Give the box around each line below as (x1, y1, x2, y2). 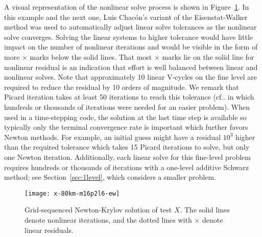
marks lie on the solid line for (162, 51, 254, 62)
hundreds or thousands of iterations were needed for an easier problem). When (4, 101, 250, 112)
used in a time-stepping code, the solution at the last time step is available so (4, 111, 247, 122)
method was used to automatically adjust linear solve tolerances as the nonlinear (4, 21, 257, 32)
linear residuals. (25, 224, 74, 235)
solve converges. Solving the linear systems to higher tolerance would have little (4, 31, 253, 42)
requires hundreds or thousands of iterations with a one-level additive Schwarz (4, 161, 249, 172)
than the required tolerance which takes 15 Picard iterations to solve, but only (4, 141, 250, 152)
